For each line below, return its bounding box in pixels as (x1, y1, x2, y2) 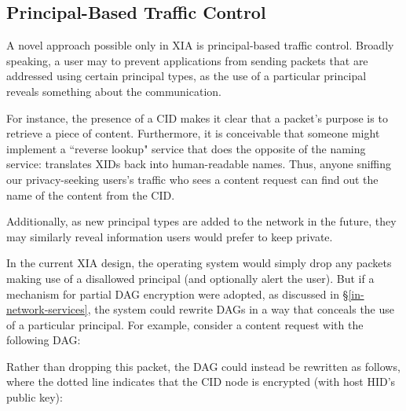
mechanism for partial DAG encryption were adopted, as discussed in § (6, 285, 349, 302)
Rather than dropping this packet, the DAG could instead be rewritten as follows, (6, 358, 401, 374)
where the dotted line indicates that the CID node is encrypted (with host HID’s (6, 373, 396, 390)
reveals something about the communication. (6, 83, 221, 99)
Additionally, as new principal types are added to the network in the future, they (6, 213, 397, 229)
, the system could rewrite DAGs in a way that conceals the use (87, 301, 395, 317)
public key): (6, 389, 63, 405)
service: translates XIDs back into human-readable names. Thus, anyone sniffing (6, 156, 392, 172)
